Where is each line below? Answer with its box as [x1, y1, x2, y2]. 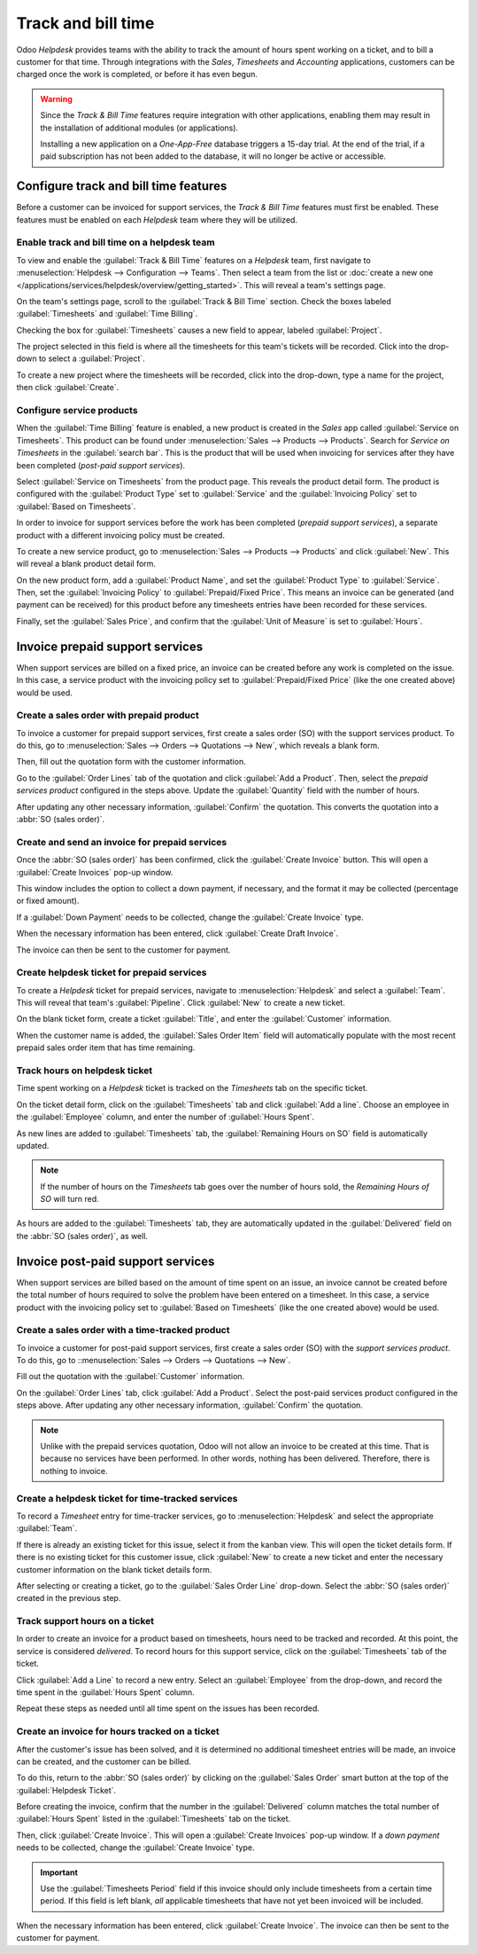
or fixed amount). [16, 896, 80, 906]
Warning [40, 93, 73, 104]
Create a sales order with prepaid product [16, 710, 199, 722]
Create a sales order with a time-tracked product [16, 1324, 230, 1337]
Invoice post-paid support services [16, 1253, 215, 1268]
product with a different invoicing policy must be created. [16, 530, 226, 540]
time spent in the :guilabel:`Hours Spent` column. [16, 1687, 195, 1698]
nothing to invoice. [40, 1465, 108, 1476]
